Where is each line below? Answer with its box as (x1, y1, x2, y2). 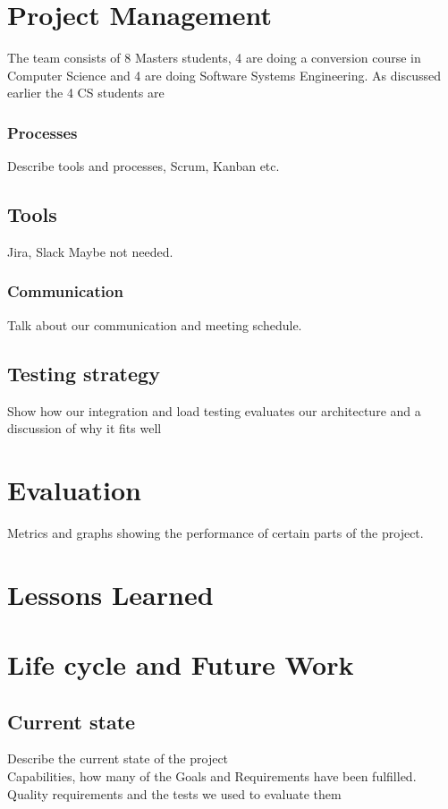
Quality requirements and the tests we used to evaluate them (7, 784, 342, 803)
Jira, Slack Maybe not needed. (7, 242, 173, 260)
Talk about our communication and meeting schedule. (7, 315, 302, 334)
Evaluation (7, 471, 141, 507)
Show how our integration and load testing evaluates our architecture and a (7, 401, 421, 420)
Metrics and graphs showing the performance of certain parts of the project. (7, 523, 424, 541)
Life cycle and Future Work (7, 646, 354, 682)
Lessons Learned (7, 575, 214, 612)
